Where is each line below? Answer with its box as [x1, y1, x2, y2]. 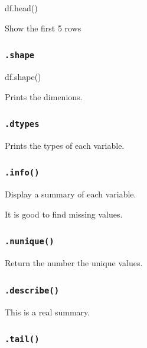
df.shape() [5, 70, 41, 82]
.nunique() [5, 237, 54, 247]
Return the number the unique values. [5, 257, 143, 269]
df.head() [5, 2, 38, 14]
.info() [5, 168, 40, 178]
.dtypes [5, 119, 40, 129]
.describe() [5, 285, 60, 295]
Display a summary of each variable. [5, 188, 136, 200]
